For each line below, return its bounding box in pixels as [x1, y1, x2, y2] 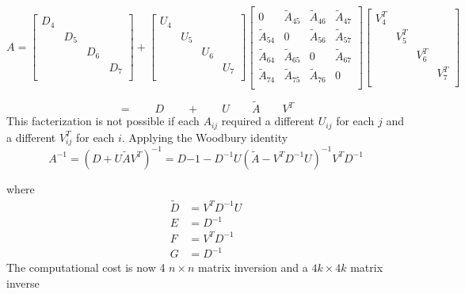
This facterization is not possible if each [6, 113, 200, 129]
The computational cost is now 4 [6, 259, 166, 276]
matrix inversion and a [198, 259, 308, 276]
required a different [221, 113, 315, 129]
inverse [6, 274, 40, 291]
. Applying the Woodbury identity [121, 128, 288, 145]
